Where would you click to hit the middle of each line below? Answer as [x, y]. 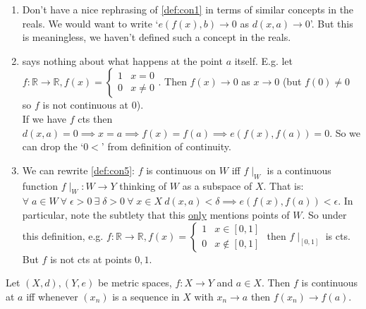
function [40, 185]
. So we [345, 132]
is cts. [338, 235]
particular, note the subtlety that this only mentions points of [156, 214]
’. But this [331, 23]
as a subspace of [217, 185]
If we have [44, 118]
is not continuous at [86, 105]
